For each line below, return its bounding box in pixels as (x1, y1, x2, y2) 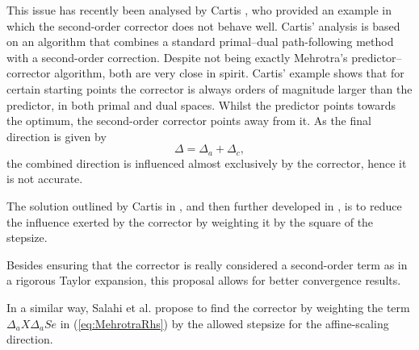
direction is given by (6, 127, 107, 144)
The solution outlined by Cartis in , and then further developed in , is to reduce (6, 197, 402, 214)
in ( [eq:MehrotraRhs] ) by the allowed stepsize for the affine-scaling (60, 315, 389, 331)
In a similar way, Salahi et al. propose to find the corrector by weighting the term (6, 298, 410, 315)
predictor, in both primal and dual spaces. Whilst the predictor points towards (6, 96, 396, 113)
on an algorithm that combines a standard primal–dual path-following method (6, 33, 394, 50)
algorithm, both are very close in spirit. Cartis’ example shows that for (54, 65, 404, 81)
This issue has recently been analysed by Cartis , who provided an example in (6, 2, 392, 18)
